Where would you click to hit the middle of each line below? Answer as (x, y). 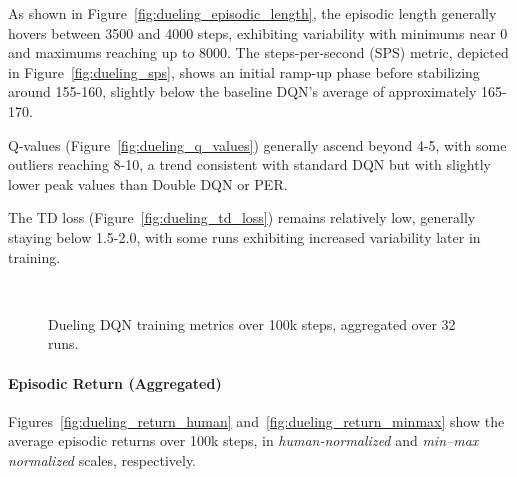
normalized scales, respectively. (102, 459)
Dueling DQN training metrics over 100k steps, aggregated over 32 (252, 323)
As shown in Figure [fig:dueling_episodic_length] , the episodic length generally (252, 13)
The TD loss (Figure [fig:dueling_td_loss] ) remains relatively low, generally (242, 217)
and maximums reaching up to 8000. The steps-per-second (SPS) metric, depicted (258, 52)
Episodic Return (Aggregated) (115, 382)
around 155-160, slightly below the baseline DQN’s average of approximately (242, 91)
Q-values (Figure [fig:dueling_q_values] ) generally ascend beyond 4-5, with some (257, 144)
